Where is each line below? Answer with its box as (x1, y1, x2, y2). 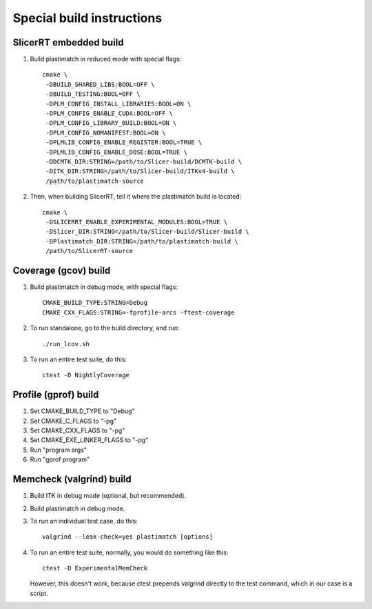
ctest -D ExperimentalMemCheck (42, 564, 148, 572)
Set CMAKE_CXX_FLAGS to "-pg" (30, 426, 125, 435)
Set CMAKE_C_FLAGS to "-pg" (30, 417, 117, 425)
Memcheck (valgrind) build (12, 473, 132, 486)
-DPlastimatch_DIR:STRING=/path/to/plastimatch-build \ (45, 237, 239, 245)
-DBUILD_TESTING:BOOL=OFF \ (45, 90, 141, 98)
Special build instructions (12, 10, 163, 26)
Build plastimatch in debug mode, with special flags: (30, 283, 178, 291)
